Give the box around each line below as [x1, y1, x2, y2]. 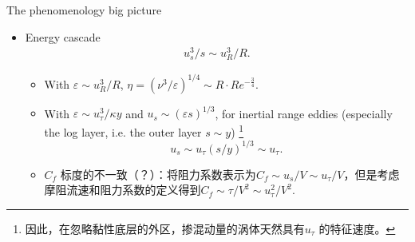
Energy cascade [25, 28, 101, 45]
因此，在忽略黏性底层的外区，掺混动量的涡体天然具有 [25, 220, 305, 236]
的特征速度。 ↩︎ [318, 220, 396, 236]
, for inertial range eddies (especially [215, 105, 393, 121]
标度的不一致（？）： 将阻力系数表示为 [60, 165, 256, 182]
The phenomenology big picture [6, 2, 162, 18]
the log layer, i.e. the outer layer [44, 123, 202, 140]
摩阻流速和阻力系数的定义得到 [44, 181, 201, 198]
